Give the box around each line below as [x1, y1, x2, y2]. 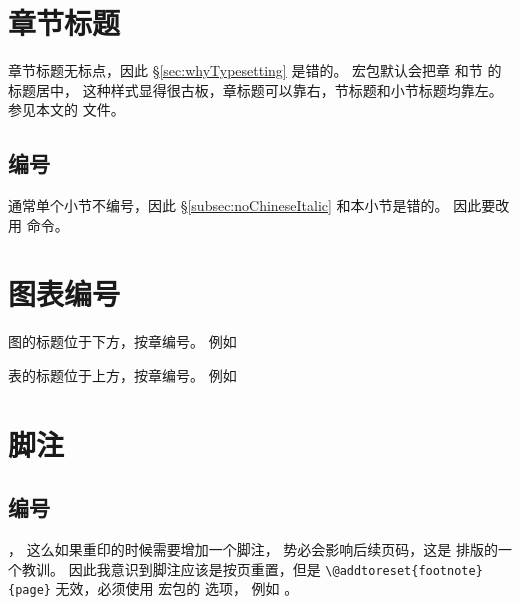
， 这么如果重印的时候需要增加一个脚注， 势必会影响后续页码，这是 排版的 [8, 539, 498, 560]
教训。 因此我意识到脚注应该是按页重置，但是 [21, 558, 321, 579]
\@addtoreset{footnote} [325, 563, 483, 578]
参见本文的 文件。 [8, 99, 125, 120]
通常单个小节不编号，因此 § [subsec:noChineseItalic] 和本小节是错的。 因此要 [8, 195, 496, 216]
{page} [8, 583, 51, 598]
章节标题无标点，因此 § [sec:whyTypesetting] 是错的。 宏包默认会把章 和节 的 [8, 60, 502, 81]
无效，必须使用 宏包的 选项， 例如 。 [55, 578, 299, 599]
